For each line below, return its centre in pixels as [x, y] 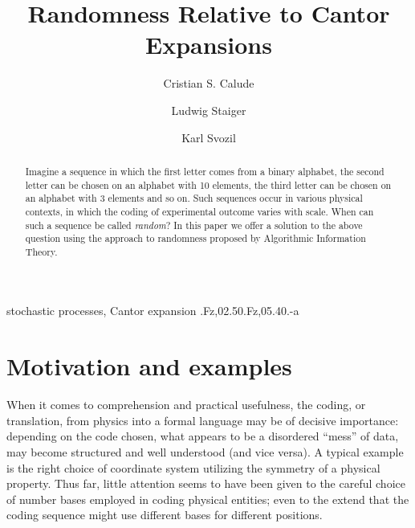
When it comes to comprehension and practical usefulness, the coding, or [186, 405]
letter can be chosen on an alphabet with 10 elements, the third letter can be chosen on [208, 184]
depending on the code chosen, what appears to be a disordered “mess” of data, [203, 436]
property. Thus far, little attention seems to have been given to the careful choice [206, 483]
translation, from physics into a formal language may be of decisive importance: [203, 420]
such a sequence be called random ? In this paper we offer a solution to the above [194, 225]
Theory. [41, 251]
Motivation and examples [149, 366]
